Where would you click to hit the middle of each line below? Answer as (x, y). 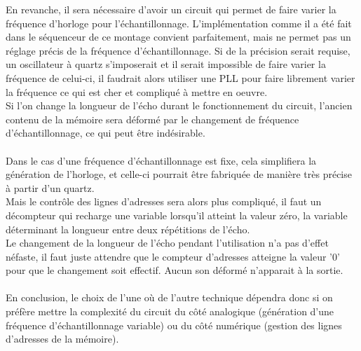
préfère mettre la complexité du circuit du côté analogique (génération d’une (170, 311)
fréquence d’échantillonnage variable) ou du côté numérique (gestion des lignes (174, 325)
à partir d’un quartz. (50, 187)
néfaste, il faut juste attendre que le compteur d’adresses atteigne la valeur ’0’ (173, 256)
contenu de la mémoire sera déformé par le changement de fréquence (152, 119)
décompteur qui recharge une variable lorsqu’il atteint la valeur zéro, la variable (177, 215)
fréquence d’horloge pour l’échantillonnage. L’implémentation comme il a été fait (179, 23)
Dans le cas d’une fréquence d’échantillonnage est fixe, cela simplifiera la (161, 160)
